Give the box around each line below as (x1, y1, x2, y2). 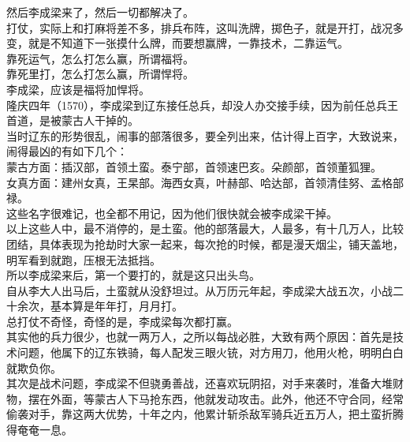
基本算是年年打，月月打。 (50, 298, 183, 314)
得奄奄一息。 (6, 421, 73, 438)
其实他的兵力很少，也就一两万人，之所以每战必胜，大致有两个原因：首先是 (6, 328, 393, 345)
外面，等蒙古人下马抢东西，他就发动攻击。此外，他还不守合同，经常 (50, 390, 404, 406)
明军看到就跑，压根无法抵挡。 (6, 251, 161, 268)
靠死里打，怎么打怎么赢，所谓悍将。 (6, 66, 194, 82)
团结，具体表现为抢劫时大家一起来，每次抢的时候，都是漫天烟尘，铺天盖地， (6, 235, 404, 252)
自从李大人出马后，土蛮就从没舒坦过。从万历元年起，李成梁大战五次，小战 (6, 282, 393, 298)
